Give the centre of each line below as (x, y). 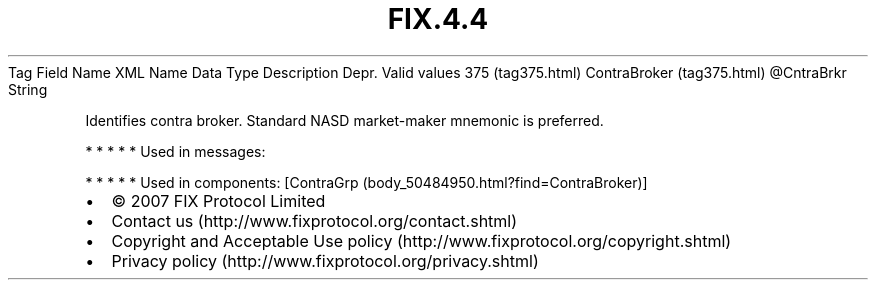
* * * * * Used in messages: (175, 151)
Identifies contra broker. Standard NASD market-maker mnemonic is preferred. (344, 120)
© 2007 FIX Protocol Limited (218, 200)
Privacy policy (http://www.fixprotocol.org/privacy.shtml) (325, 260)
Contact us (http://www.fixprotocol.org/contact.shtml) (314, 220)
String (28, 89)
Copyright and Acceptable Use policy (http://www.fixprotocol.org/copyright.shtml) (421, 240)
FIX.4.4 (438, 19)
